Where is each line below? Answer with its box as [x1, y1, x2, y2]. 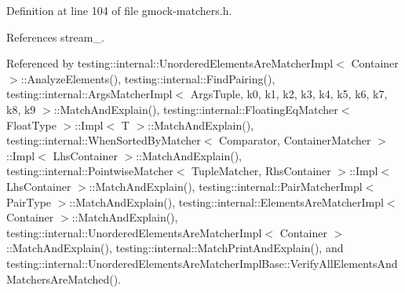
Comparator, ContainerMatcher [219, 132, 371, 148]
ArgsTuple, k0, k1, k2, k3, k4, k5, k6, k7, [190, 86, 388, 102]
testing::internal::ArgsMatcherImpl [6, 86, 173, 102]
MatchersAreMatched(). [6, 270, 121, 287]
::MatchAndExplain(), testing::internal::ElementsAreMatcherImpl [69, 193, 384, 210]
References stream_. [6, 28, 104, 45]
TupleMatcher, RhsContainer [192, 163, 331, 179]
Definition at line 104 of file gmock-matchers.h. [6, 2, 232, 18]
